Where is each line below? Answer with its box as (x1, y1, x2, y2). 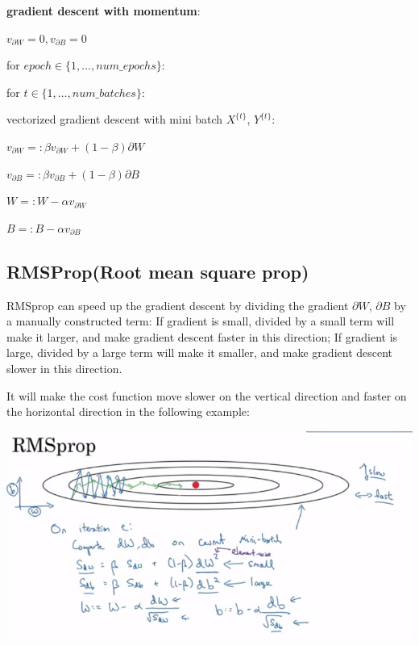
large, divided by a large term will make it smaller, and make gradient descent (6, 344, 393, 361)
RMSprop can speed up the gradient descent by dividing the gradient (6, 296, 349, 313)
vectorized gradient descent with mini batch (6, 111, 223, 128)
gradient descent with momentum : (6, 2, 201, 19)
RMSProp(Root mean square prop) (6, 258, 309, 283)
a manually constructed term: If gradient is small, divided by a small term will (6, 313, 395, 329)
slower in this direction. (6, 359, 122, 376)
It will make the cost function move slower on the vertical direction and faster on (6, 387, 407, 404)
